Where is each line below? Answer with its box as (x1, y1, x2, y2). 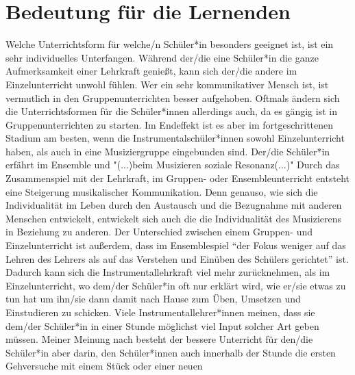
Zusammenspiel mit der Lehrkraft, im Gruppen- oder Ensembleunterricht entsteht (5, 171, 350, 185)
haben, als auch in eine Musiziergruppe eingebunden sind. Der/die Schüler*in (5, 144, 330, 158)
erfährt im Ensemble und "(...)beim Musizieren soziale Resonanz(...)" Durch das (5, 157, 340, 172)
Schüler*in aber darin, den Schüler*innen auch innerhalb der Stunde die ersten (5, 345, 336, 359)
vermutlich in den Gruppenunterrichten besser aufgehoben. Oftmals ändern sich (5, 90, 340, 105)
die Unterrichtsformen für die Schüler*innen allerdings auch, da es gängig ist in (5, 104, 337, 118)
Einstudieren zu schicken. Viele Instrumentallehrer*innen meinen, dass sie (5, 305, 315, 319)
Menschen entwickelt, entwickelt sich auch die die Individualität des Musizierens (5, 211, 341, 225)
